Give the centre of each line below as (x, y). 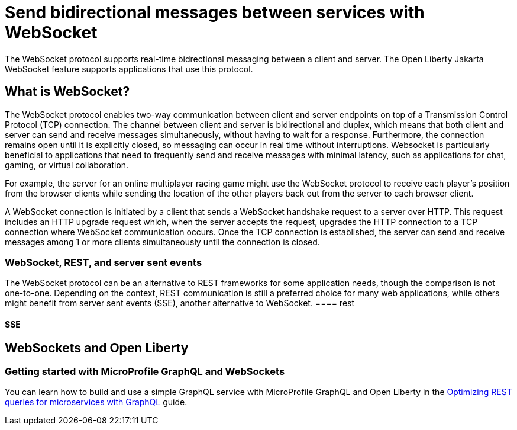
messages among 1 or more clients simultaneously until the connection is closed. (162, 242)
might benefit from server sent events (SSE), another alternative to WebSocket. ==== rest (180, 303)
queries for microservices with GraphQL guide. (96, 402)
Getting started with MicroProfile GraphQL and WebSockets (145, 371)
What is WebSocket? (67, 92)
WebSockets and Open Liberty (97, 348)
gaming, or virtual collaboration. (67, 165)
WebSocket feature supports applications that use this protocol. (129, 69)
